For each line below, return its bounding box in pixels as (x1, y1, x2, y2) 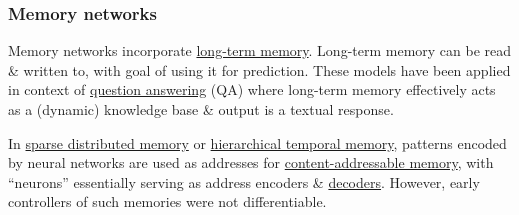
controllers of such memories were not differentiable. (8, 191, 327, 212)
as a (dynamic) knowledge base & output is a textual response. (8, 99, 394, 119)
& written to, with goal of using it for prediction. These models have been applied (8, 59, 511, 80)
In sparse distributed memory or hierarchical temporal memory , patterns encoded (8, 132, 507, 153)
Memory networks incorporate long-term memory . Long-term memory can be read (8, 40, 512, 61)
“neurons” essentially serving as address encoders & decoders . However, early (8, 171, 480, 192)
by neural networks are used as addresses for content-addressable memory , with (8, 152, 494, 173)
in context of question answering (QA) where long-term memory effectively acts (8, 79, 496, 100)
